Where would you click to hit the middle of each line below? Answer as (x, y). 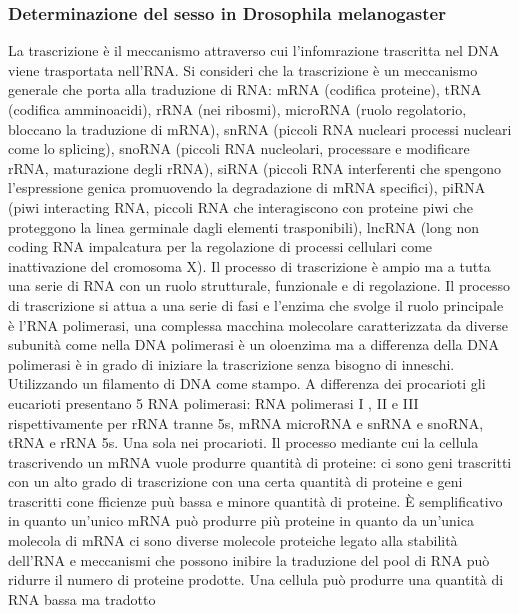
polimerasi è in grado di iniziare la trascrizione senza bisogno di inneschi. (231, 363)
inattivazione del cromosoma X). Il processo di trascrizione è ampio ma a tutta (249, 265)
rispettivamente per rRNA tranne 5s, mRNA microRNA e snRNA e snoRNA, (246, 422)
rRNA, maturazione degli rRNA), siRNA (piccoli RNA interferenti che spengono (255, 167)
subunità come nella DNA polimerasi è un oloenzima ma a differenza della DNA (253, 344)
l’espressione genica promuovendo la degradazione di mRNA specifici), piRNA (247, 187)
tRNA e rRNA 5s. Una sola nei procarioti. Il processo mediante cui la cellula (243, 442)
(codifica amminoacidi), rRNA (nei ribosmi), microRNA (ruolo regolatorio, (237, 109)
